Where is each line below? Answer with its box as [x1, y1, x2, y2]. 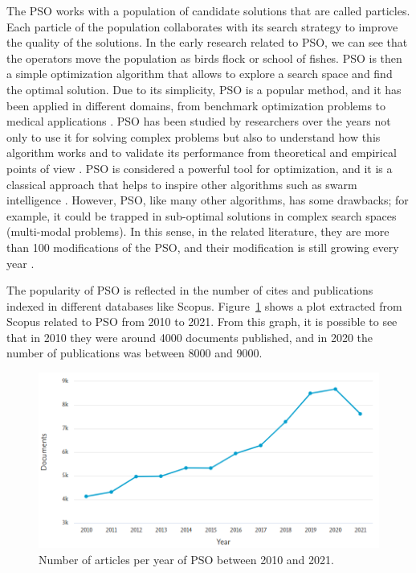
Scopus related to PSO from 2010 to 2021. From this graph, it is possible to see [6, 313, 398, 330]
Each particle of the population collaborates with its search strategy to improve [6, 18, 398, 35]
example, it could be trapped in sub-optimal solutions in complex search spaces [6, 207, 397, 224]
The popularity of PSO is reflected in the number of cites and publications [6, 282, 373, 299]
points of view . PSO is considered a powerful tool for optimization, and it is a [6, 159, 393, 176]
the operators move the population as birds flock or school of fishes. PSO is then [6, 49, 402, 66]
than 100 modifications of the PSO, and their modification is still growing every [6, 238, 399, 255]
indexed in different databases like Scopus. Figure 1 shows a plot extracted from [6, 297, 402, 314]
